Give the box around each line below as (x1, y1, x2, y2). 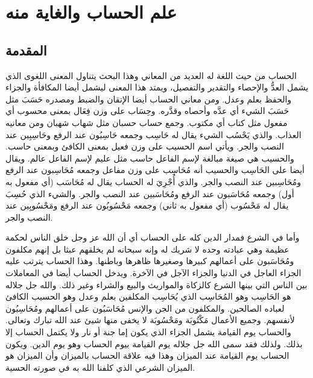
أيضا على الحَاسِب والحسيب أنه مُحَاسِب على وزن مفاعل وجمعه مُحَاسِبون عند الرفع (5, 163, 305, 176)
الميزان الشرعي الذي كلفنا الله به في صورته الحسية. (5, 361, 195, 373)
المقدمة (5, 40, 47, 59)
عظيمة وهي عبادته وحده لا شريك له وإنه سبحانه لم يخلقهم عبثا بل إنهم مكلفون (5, 242, 289, 255)
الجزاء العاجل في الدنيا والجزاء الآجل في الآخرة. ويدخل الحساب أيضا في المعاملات (5, 266, 302, 279)
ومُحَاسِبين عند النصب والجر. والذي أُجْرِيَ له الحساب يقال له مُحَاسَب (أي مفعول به (5, 175, 302, 187)
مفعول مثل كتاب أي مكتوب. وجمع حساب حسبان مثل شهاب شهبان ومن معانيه (5, 116, 288, 128)
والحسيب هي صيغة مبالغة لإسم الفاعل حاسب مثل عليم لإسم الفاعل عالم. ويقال (5, 151, 294, 164)
